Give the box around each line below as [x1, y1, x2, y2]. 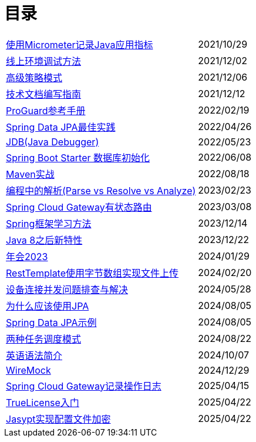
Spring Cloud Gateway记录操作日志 [6, 380, 161, 392]
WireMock [6, 364, 51, 376]
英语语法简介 [6, 349, 63, 361]
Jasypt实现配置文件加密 [6, 413, 111, 425]
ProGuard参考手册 [6, 104, 86, 117]
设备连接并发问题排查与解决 [6, 283, 129, 295]
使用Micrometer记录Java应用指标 [6, 38, 153, 51]
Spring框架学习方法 [6, 217, 92, 230]
